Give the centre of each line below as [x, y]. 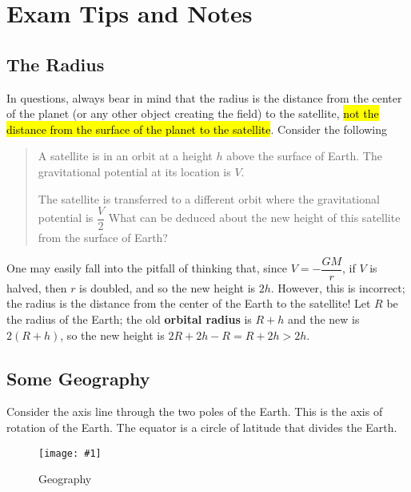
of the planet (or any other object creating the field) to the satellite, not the [193, 113]
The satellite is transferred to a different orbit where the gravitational [209, 198]
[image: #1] [70, 453]
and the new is [323, 319]
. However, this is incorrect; [338, 287]
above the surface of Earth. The [304, 156]
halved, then [37, 287]
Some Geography [78, 378]
